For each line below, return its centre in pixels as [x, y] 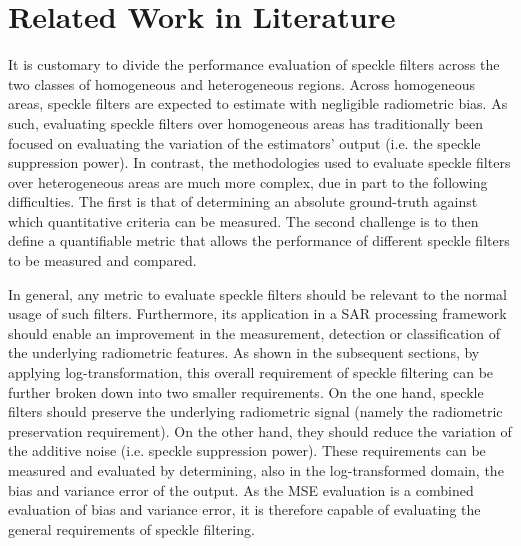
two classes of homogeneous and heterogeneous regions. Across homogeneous [242, 83]
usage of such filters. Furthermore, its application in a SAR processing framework [257, 313]
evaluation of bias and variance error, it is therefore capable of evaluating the [244, 509]
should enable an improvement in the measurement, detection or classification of [254, 332]
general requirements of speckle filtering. [131, 528]
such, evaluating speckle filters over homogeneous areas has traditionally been [246, 122]
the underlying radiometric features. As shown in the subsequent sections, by [244, 352]
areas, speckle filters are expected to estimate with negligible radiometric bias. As [258, 103]
